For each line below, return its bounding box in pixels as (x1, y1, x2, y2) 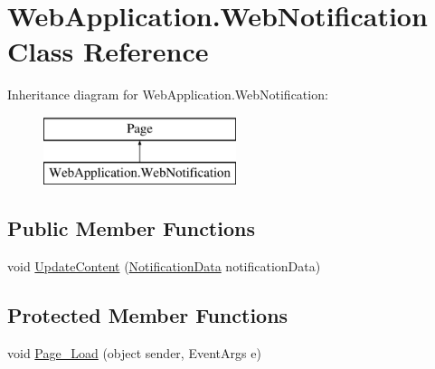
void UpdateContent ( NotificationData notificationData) (7, 257, 321, 276)
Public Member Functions (7, 214, 255, 242)
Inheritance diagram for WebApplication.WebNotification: (7, 85, 328, 104)
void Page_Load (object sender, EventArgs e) (7, 344, 261, 363)
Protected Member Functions (7, 301, 288, 329)
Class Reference (7, 33, 209, 70)
